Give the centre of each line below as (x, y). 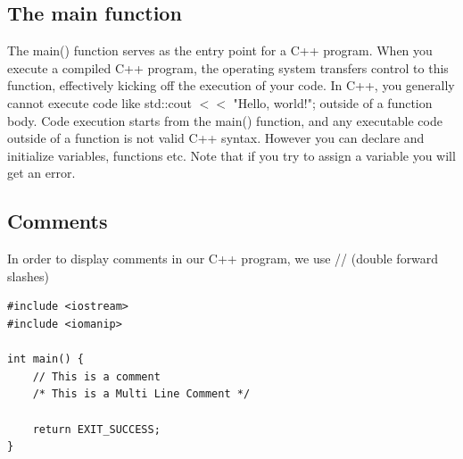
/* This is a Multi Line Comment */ (141, 394)
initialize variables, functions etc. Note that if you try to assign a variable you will (231, 155)
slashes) (28, 275)
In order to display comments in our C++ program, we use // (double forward (223, 259)
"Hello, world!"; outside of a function (333, 102)
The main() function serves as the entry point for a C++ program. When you (220, 50)
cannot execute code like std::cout (99, 102)
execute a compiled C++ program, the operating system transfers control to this (228, 67)
